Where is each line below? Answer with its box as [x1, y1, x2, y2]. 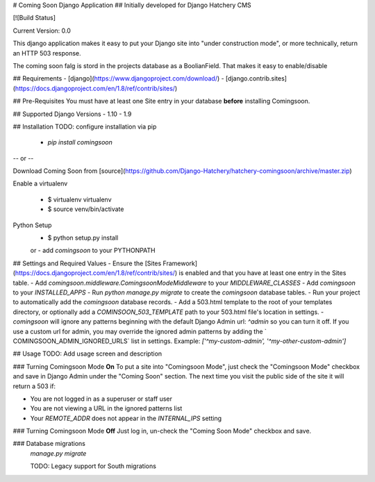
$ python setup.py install [47, 233, 119, 242]
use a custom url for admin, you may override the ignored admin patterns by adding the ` [12, 327, 267, 335]
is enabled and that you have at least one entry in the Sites [178, 269, 347, 277]
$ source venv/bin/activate [47, 205, 124, 213]
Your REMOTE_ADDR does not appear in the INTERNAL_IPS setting [30, 414, 222, 422]
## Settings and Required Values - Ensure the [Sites [12, 259, 162, 267]
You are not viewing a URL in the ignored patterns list [30, 404, 183, 413]
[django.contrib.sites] [226, 74, 287, 83]
